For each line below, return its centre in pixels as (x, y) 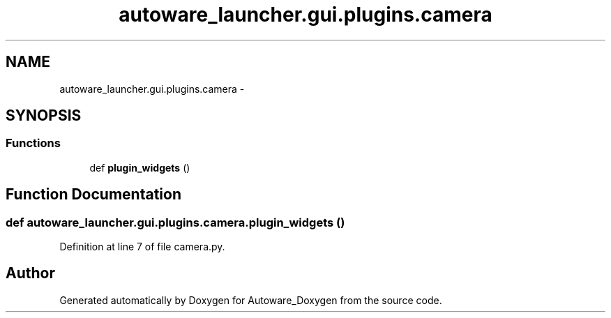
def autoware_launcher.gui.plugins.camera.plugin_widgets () (175, 222)
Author (30, 273)
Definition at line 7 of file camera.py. (142, 247)
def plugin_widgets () (140, 167)
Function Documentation (93, 195)
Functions (33, 143)
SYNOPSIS (44, 116)
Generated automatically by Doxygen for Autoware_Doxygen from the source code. (251, 300)
